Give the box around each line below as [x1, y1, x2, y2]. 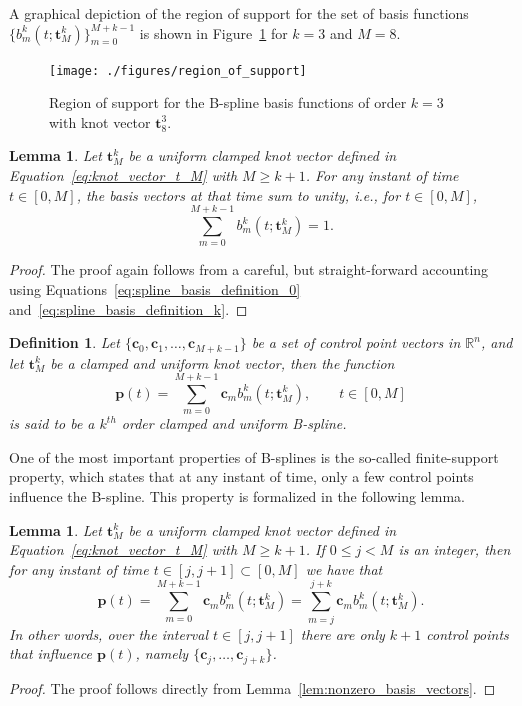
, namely [135, 643, 189, 664]
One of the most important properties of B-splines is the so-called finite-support [9, 446, 499, 467]
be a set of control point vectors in [251, 332, 461, 353]
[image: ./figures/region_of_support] [49, 63, 307, 78]
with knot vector [49, 111, 151, 132]
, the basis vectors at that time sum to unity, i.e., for [76, 184, 401, 205]
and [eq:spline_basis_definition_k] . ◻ [9, 298, 248, 319]
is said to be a [9, 413, 95, 434]
